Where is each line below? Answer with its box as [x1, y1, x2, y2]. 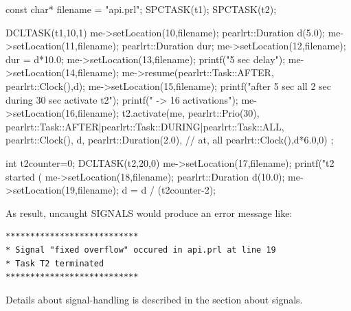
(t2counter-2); [157, 183, 216, 197]
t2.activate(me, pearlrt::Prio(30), [122, 106, 260, 120]
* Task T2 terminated [5, 258, 104, 268]
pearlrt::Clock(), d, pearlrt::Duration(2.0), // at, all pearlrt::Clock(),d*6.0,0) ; [5, 133, 334, 147]
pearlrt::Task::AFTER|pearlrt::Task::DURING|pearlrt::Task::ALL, [5, 119, 284, 133]
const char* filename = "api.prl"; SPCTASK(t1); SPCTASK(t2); [5, 2, 277, 16]
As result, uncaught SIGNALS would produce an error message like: [5, 205, 293, 220]
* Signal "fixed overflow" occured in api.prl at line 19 [5, 244, 276, 255]
